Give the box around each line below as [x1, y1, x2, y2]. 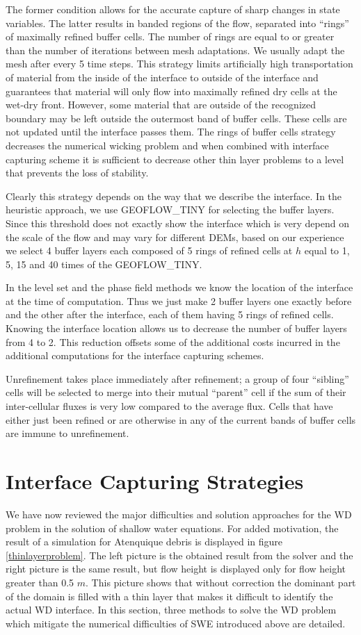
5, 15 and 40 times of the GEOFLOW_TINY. [6, 256, 202, 271]
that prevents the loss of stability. [6, 165, 149, 180]
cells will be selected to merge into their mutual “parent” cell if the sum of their [6, 385, 346, 399]
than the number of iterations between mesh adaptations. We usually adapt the [6, 42, 345, 57]
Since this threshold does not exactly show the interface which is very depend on [6, 215, 349, 230]
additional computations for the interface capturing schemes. [6, 348, 264, 363]
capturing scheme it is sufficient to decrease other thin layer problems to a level [6, 151, 344, 166]
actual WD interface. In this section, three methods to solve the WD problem [6, 602, 337, 617]
